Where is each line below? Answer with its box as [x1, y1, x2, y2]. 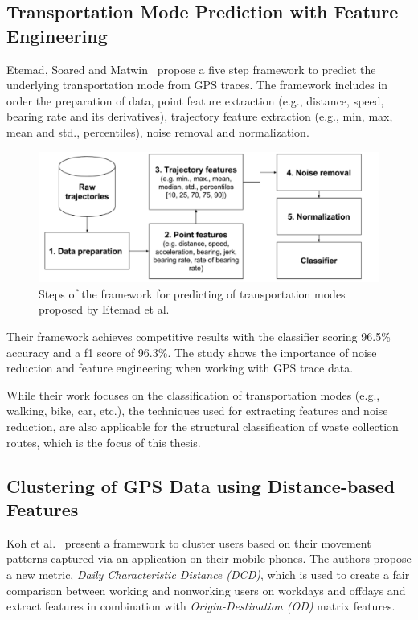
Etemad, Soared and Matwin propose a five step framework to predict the [6, 60, 376, 77]
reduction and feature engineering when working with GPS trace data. [6, 359, 354, 376]
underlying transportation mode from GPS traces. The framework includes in [6, 76, 388, 93]
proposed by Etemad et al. [39, 301, 170, 318]
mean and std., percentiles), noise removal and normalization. [6, 123, 309, 140]
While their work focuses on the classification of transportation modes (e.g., [6, 386, 380, 403]
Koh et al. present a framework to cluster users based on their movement [6, 534, 371, 551]
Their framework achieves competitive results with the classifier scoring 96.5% [6, 328, 391, 345]
